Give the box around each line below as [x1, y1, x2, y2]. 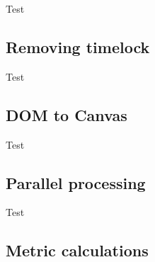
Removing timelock [6, 35, 150, 57]
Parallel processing [6, 171, 146, 193]
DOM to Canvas [6, 103, 127, 125]
